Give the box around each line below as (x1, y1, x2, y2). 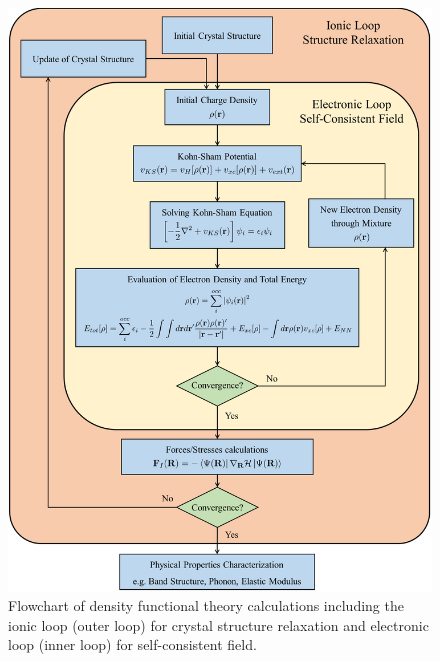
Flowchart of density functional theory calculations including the (8, 595, 404, 616)
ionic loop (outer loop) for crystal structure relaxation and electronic (8, 614, 429, 635)
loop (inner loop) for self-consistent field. (8, 634, 257, 655)
